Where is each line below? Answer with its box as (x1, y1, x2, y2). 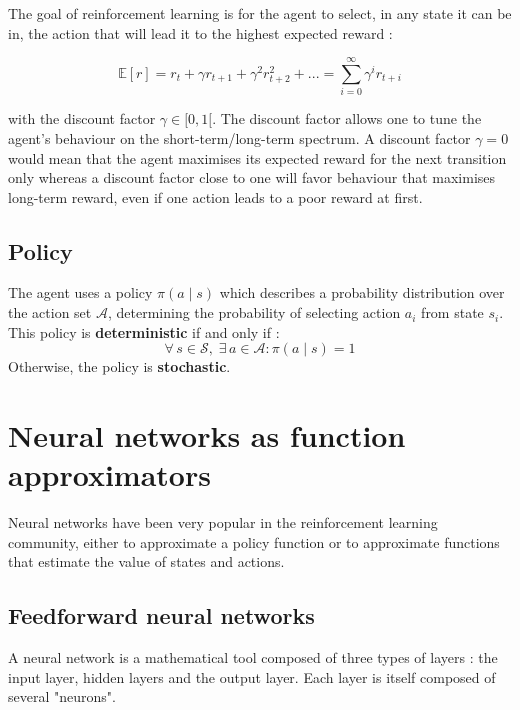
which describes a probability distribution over (219, 282, 505, 303)
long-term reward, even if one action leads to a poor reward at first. (8, 186, 423, 207)
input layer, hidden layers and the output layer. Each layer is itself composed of (8, 666, 496, 687)
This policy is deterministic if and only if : (8, 321, 280, 342)
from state (421, 302, 484, 323)
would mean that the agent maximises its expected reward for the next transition (8, 147, 507, 168)
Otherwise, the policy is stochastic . (8, 356, 231, 377)
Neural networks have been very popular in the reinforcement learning (8, 512, 438, 533)
